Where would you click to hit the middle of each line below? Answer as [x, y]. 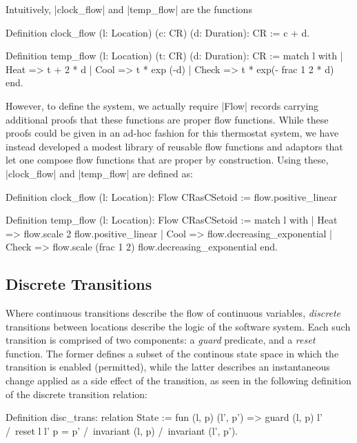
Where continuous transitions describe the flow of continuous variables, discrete [173, 313]
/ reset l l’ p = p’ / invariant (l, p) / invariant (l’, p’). [122, 430]
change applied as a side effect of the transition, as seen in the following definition [178, 381]
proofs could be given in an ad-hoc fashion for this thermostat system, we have [172, 133]
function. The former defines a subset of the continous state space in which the [172, 353]
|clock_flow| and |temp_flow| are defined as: [99, 173]
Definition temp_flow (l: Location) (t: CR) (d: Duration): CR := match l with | [174, 56]
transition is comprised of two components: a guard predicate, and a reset [161, 340]
